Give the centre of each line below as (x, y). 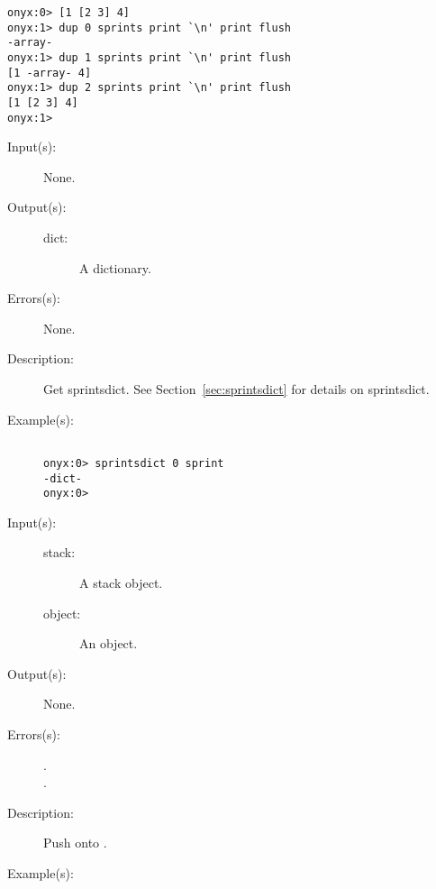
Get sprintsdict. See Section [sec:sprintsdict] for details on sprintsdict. (236, 389)
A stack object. (121, 582)
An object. (109, 643)
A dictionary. (115, 267)
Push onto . (75, 843)
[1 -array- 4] (50, 73)
